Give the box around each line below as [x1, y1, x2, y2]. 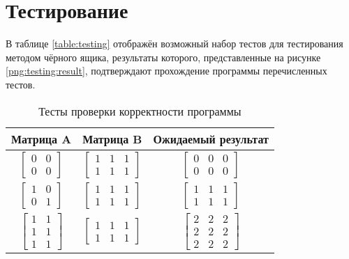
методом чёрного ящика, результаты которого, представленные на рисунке [6, 49, 321, 64]
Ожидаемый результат [153, 130, 269, 147]
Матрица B [82, 130, 142, 147]
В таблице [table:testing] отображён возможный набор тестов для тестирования [6, 36, 343, 51]
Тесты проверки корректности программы [38, 102, 242, 119]
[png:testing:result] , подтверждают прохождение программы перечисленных [6, 63, 327, 78]
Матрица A [11, 130, 72, 147]
